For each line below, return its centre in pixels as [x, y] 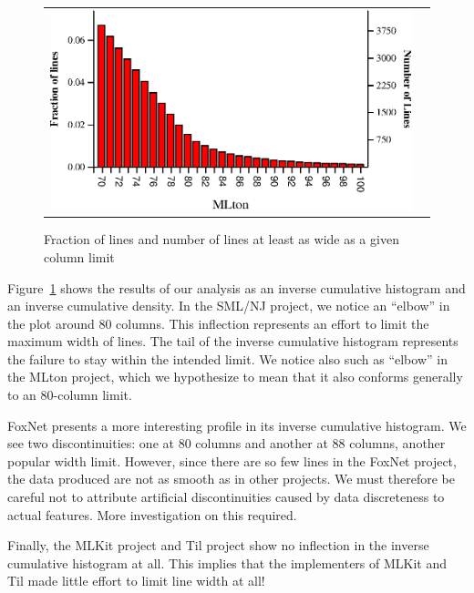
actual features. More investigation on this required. [152, 514]
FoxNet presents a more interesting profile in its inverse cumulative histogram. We [237, 425]
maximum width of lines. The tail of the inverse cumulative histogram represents [233, 341]
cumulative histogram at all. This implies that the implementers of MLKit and [227, 562]
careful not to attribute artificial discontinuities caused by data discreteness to [226, 497]
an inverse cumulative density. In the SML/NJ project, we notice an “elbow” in [229, 306]
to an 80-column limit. [70, 395]
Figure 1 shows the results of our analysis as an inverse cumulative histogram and [237, 287]
